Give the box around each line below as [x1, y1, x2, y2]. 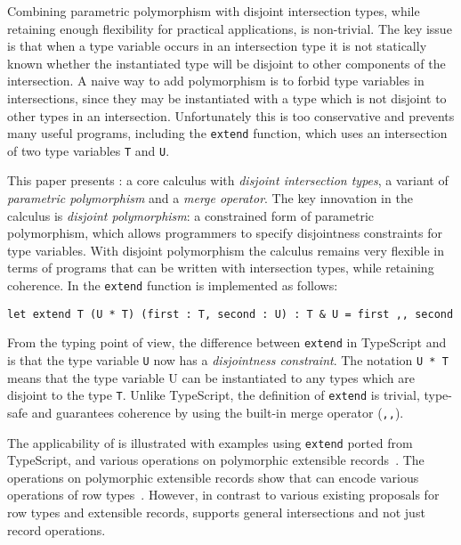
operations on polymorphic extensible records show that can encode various [7, 468, 419, 486]
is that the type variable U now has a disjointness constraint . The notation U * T [7, 351, 449, 369]
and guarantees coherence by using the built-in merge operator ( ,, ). [31, 403, 404, 421]
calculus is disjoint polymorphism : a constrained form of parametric [7, 206, 375, 224]
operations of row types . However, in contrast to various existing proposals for [7, 485, 440, 504]
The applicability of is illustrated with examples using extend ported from [7, 433, 413, 451]
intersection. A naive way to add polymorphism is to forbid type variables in [7, 71, 425, 90]
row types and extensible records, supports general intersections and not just [7, 503, 425, 521]
